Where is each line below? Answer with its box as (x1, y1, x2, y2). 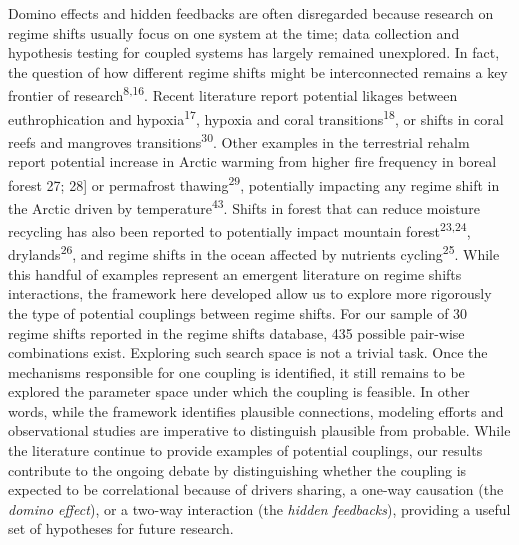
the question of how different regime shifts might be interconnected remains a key (8, 61, 508, 82)
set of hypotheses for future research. (8, 518, 234, 539)
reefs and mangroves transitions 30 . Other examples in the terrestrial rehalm (8, 128, 470, 152)
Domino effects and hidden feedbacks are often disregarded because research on (8, 3, 494, 23)
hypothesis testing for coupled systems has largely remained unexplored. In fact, (8, 42, 500, 63)
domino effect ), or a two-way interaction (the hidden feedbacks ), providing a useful (8, 498, 511, 519)
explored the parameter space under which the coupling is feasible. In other (8, 381, 470, 402)
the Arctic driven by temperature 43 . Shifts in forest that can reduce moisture (8, 194, 480, 218)
